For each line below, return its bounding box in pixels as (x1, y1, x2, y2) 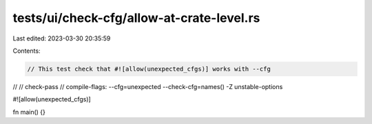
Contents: (12, 47, 41, 55)
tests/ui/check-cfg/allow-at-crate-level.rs (12, 10, 260, 25)
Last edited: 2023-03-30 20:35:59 (12, 34, 111, 42)
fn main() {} (12, 108, 46, 116)
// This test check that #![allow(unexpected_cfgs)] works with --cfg (27, 65, 271, 73)
